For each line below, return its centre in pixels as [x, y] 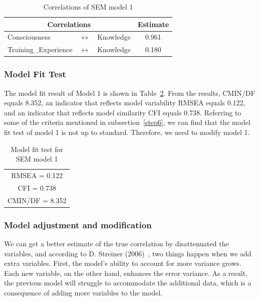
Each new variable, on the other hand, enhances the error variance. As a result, [126, 273]
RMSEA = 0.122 [37, 175]
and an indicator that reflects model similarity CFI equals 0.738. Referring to [123, 112]
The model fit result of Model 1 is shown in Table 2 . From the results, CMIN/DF [130, 93]
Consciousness [29, 37]
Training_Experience [40, 49]
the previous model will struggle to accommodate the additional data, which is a [128, 283]
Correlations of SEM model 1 [88, 7]
